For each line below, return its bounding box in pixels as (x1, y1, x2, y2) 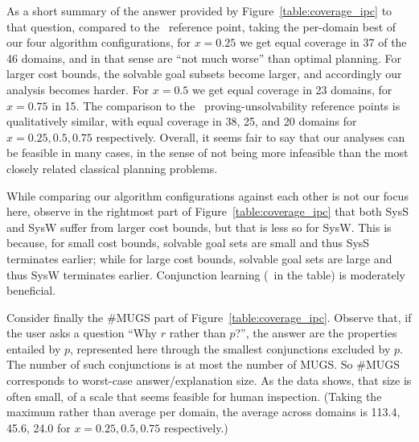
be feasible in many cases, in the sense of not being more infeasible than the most (6, 144, 409, 161)
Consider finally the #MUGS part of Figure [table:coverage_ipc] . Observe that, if (6, 308, 412, 325)
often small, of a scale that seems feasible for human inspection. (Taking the (6, 387, 382, 404)
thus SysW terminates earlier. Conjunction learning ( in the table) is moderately (6, 266, 405, 283)
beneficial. (6, 282, 56, 299)
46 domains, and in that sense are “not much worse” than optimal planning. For (6, 49, 402, 66)
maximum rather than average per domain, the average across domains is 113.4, (6, 403, 401, 420)
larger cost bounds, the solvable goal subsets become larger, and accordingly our (6, 65, 402, 82)
